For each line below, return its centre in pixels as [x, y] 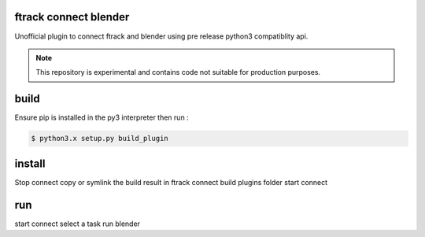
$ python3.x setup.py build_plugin [100, 139]
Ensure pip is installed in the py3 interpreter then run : [102, 117]
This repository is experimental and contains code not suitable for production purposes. [178, 72]
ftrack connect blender [72, 17]
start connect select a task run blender [78, 224]
